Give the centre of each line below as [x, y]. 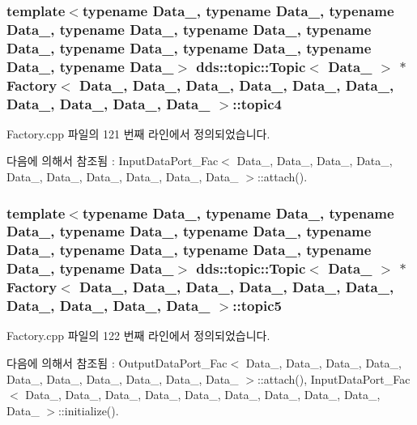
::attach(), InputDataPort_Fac [334, 378]
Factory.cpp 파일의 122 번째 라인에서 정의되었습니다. [138, 336]
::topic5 [257, 306]
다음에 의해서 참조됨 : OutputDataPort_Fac [117, 363]
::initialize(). [88, 410]
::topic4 [257, 103]
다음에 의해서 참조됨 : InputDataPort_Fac [113, 161]
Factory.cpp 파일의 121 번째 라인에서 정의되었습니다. [138, 133]
